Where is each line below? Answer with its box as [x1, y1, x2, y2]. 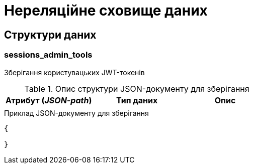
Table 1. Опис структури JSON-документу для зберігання [24, 83, 249, 94]
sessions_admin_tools [4, 50, 93, 60]
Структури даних [4, 28, 97, 41]
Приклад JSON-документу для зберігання [4, 108, 149, 117]
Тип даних [116, 95, 158, 105]
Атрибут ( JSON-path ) [6, 95, 92, 105]
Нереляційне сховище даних [4, 2, 208, 19]
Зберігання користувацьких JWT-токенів [4, 68, 145, 77]
